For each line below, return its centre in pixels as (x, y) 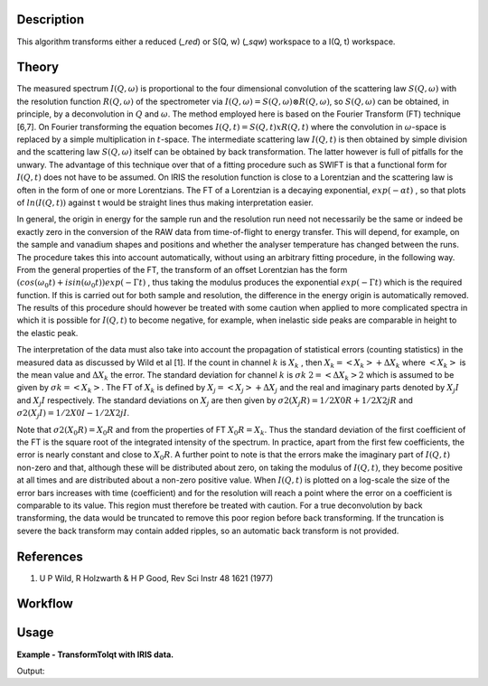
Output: (31, 671)
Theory (38, 67)
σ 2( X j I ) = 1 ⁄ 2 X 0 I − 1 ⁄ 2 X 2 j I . (73, 414)
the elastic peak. (47, 333)
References (50, 556)
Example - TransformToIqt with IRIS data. (95, 654)
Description (51, 19)
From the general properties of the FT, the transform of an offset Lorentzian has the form (182, 269)
